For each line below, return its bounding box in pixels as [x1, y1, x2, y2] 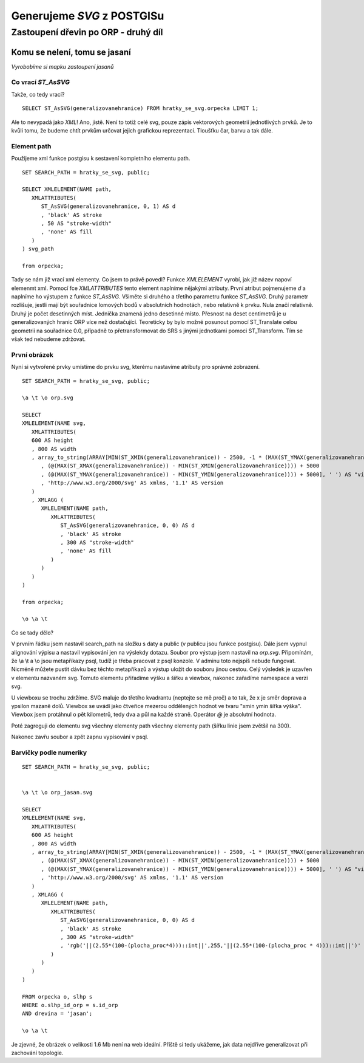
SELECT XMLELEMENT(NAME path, [22, 186, 112, 193]
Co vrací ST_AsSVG [11, 78, 70, 86]
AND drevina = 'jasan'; [22, 1010, 93, 1017]
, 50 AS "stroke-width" [41, 219, 112, 227]
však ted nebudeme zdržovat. [11, 335, 86, 343]
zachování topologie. [11, 1049, 64, 1056]
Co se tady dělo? [11, 629, 54, 636]
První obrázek [11, 350, 54, 359]
